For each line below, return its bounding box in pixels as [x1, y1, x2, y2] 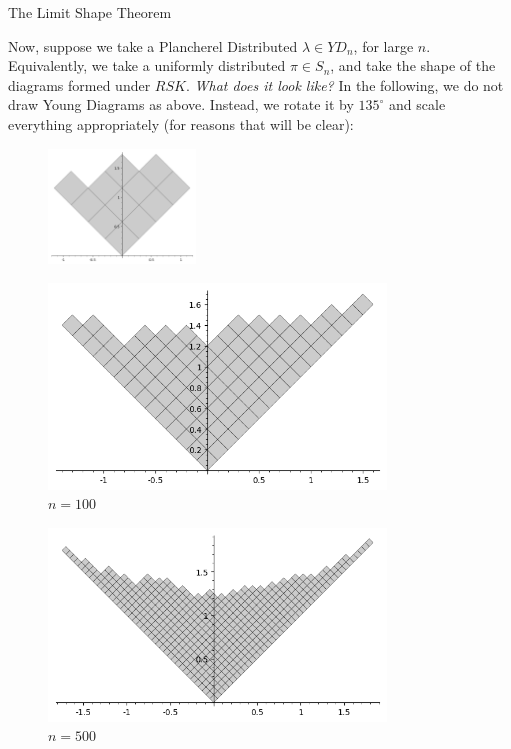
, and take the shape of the [330, 55, 496, 76]
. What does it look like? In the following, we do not [185, 74, 504, 95]
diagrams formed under [8, 74, 151, 95]
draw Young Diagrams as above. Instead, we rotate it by [8, 94, 354, 115]
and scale [389, 94, 446, 115]
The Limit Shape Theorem [8, 2, 172, 22]
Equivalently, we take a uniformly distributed [8, 55, 286, 76]
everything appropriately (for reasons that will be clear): [8, 113, 354, 134]
